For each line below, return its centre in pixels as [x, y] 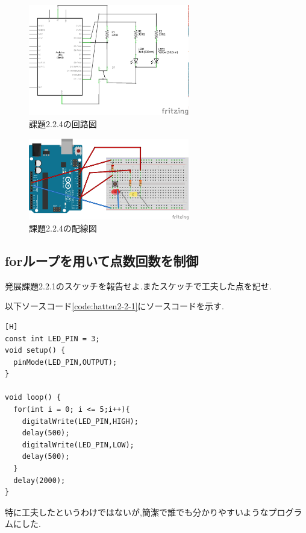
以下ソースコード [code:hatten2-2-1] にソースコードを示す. [114, 306]
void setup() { [35, 351]
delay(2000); [39, 480]
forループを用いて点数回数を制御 [102, 260]
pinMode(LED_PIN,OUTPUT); [65, 362]
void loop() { [33, 398]
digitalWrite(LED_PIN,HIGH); [80, 421]
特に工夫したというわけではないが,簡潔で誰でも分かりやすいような [137, 512]
